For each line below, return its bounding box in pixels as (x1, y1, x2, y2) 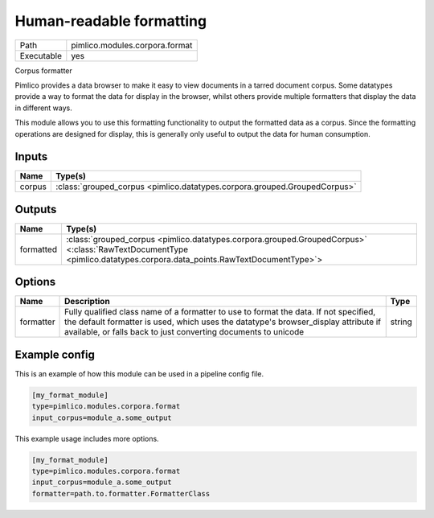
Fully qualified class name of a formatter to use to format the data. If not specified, (64, 306, 376, 318)
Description (64, 296, 110, 307)
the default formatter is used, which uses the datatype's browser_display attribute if (64, 316, 382, 327)
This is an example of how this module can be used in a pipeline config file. (14, 368, 264, 378)
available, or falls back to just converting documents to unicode (64, 327, 305, 338)
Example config (14, 347, 96, 361)
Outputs (14, 202, 57, 216)
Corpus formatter (14, 65, 72, 76)
